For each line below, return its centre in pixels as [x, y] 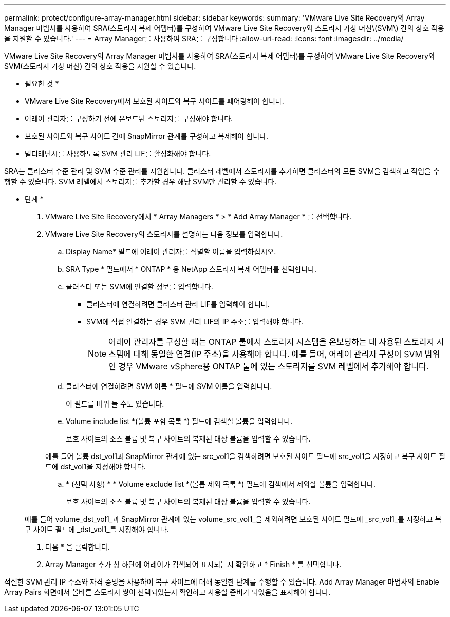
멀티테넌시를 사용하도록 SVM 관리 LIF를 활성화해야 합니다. [118, 154]
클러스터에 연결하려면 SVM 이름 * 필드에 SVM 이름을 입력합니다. [169, 386]
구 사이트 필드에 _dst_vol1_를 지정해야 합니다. [97, 529]
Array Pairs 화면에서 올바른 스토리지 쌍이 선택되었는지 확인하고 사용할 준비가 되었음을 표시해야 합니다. [167, 592]
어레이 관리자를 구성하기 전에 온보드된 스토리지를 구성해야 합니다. [129, 119]
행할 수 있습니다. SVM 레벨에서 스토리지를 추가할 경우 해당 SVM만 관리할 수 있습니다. [140, 181]
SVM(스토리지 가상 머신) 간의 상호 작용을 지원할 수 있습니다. [100, 66]
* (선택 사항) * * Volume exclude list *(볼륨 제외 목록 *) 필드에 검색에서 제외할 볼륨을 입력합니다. [221, 484]
